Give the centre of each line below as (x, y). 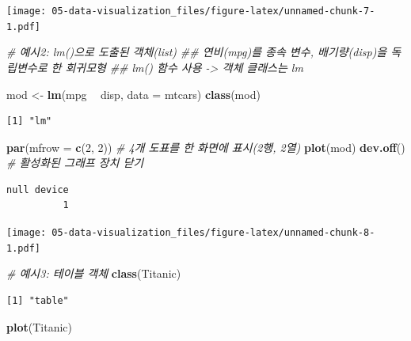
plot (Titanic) (39, 326)
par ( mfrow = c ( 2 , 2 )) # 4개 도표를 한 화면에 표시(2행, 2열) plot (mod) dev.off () (206, 147)
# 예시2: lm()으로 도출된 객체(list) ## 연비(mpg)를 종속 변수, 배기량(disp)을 (197, 52)
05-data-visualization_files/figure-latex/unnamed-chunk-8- (213, 233)
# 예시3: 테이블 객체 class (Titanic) (94, 273)
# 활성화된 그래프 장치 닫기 (75, 163)
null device (38, 189)
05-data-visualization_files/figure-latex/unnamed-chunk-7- (213, 11)
